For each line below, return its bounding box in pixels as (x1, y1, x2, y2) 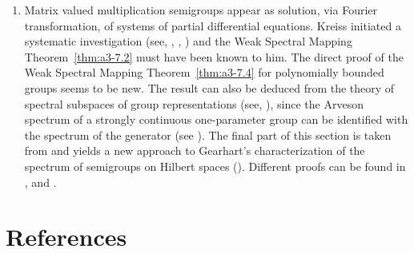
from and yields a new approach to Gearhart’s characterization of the (24, 142, 365, 159)
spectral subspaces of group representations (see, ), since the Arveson (24, 95, 364, 112)
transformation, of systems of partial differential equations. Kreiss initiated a (24, 17, 401, 34)
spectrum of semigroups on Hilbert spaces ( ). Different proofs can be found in (24, 157, 406, 174)
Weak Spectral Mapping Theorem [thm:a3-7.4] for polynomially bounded (24, 64, 384, 81)
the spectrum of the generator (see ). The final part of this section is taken (24, 126, 392, 143)
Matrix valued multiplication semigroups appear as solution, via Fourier (24, 2, 377, 18)
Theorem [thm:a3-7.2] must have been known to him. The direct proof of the (24, 48, 404, 65)
